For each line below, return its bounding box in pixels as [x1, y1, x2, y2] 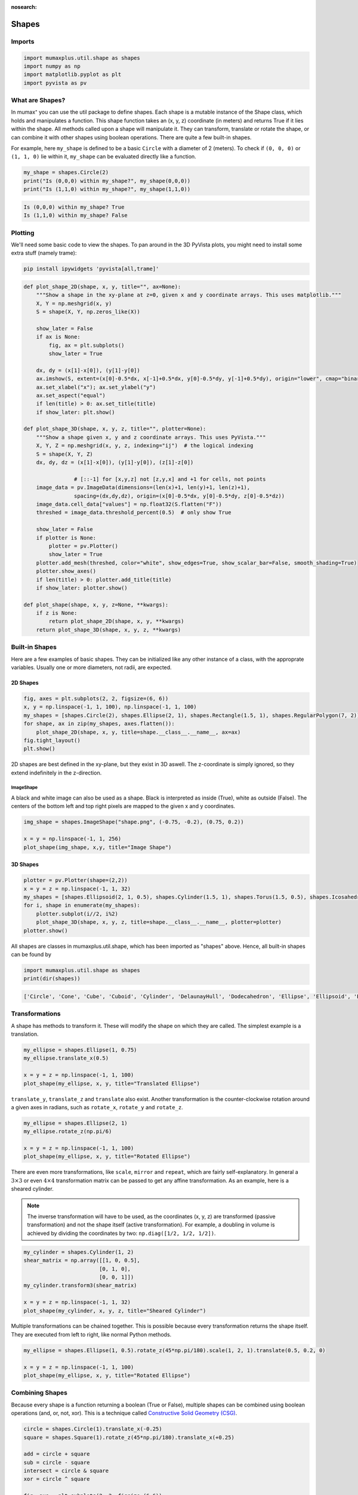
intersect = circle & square [23, 1467, 109, 1474]
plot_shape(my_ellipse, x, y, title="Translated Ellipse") [23, 1080, 200, 1087]
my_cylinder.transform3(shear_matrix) [23, 1282, 137, 1289]
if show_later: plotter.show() [36, 584, 128, 591]
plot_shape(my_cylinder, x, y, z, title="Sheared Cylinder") [23, 1307, 206, 1314]
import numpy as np [23, 63, 81, 69]
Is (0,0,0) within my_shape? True [23, 203, 125, 210]
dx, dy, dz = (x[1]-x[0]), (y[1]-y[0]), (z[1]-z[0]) [36, 459, 194, 466]
